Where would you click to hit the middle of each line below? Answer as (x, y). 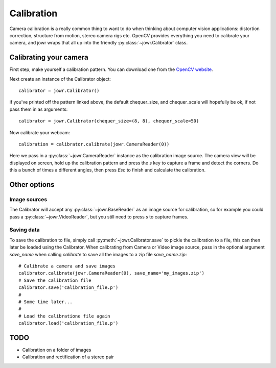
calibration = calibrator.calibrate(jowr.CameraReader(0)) (94, 144)
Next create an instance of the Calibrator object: (60, 79)
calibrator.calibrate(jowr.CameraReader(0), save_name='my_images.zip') (111, 273)
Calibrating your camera (49, 57)
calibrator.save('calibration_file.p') (68, 288)
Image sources (28, 199)
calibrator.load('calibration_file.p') (68, 323)
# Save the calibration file (55, 280)
